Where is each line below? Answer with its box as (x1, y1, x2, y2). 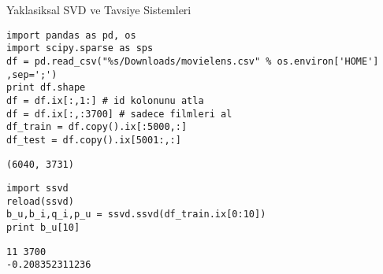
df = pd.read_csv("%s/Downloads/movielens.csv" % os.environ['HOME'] (6, 55, 379, 67)
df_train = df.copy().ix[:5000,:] (6, 121, 188, 133)
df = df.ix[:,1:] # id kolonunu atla (6, 94, 204, 106)
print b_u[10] (6, 222, 80, 234)
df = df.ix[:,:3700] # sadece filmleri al (6, 108, 232, 120)
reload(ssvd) (6, 195, 74, 207)
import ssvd (6, 183, 69, 194)
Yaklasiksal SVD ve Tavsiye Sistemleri (6, 2, 191, 17)
